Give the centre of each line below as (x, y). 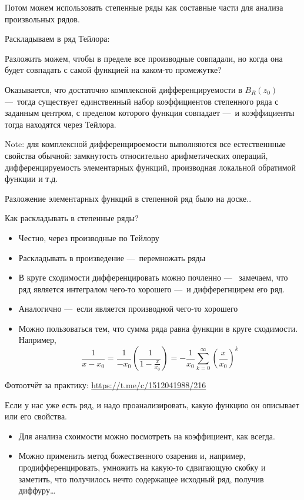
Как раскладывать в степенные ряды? (72, 218)
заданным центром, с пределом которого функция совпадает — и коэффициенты (150, 113)
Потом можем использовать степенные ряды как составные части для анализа (144, 7)
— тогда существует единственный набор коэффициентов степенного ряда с (142, 101)
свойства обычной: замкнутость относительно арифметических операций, (136, 155)
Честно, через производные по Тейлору (89, 237)
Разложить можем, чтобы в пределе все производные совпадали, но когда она (144, 58)
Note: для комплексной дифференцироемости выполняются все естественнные (145, 144)
